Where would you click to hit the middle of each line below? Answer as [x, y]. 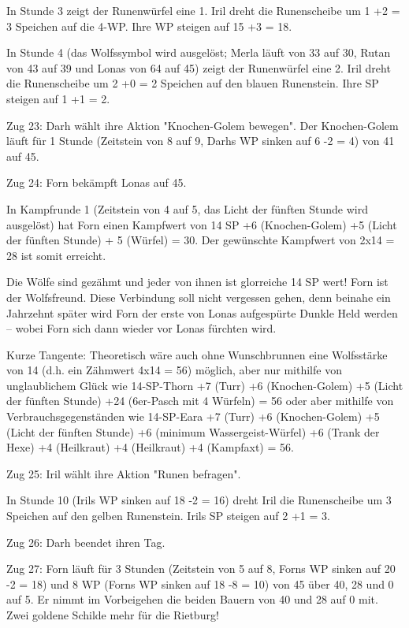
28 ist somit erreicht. [56, 255]
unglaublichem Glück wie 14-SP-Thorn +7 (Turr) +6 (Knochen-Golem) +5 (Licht [205, 385]
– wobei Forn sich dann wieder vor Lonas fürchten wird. [141, 328]
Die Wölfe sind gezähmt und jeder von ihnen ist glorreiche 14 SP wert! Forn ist [197, 282]
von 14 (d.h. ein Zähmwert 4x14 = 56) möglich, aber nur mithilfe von [174, 370]
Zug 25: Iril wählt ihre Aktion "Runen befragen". [124, 473]
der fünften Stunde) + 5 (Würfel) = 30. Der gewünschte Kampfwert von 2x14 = [201, 240]
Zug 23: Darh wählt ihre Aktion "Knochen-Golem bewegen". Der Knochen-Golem [203, 125]
